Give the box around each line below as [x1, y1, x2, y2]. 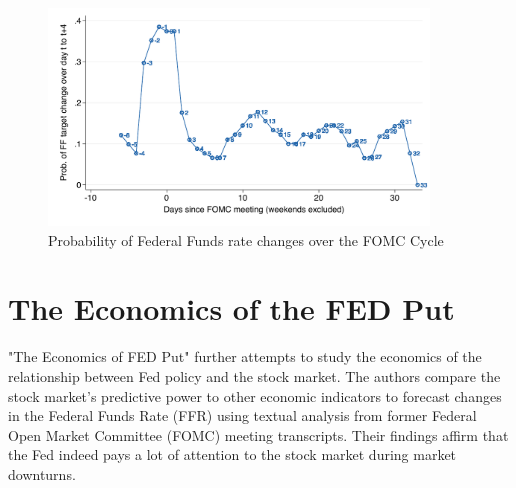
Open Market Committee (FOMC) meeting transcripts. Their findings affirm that [8, 424, 509, 445]
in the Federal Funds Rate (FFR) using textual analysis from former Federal [8, 405, 477, 426]
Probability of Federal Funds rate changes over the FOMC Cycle [48, 229, 444, 250]
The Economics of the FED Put [8, 288, 455, 329]
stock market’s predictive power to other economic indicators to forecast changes [8, 385, 502, 406]
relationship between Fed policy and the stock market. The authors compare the [8, 365, 501, 386]
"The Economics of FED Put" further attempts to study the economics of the [8, 346, 482, 367]
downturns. [8, 463, 76, 484]
